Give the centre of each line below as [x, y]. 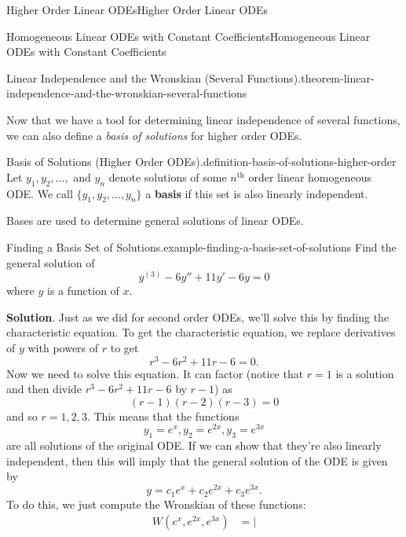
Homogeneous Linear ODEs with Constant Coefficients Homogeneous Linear [188, 36]
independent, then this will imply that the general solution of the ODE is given [197, 460]
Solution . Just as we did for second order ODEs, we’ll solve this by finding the [198, 316]
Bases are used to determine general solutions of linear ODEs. [155, 221]
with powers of [63, 347]
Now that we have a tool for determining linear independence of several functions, [203, 119]
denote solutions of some [168, 177]
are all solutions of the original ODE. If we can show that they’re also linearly [194, 445]
